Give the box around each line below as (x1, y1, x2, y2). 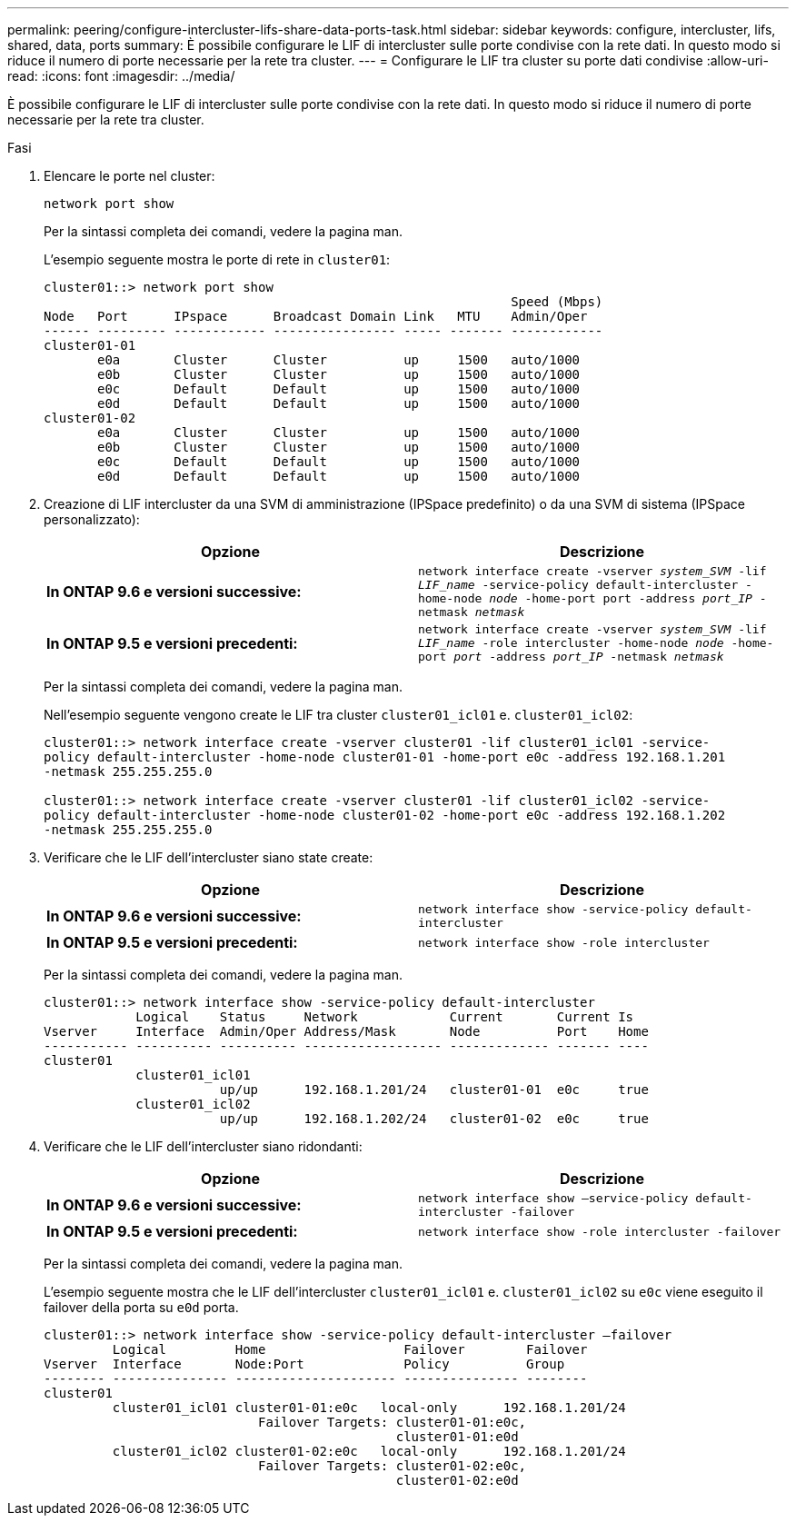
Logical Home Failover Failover (112, 1342, 588, 1357)
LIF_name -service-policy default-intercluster (418, 578, 739, 592)
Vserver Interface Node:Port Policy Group (44, 1357, 565, 1371)
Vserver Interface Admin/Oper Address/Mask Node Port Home (44, 1024, 649, 1039)
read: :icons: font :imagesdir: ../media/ (7, 68, 235, 84)
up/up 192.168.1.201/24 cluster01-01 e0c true (219, 1082, 649, 1097)
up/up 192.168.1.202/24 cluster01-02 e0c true (219, 1111, 649, 1126)
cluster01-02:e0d (395, 1473, 519, 1488)
